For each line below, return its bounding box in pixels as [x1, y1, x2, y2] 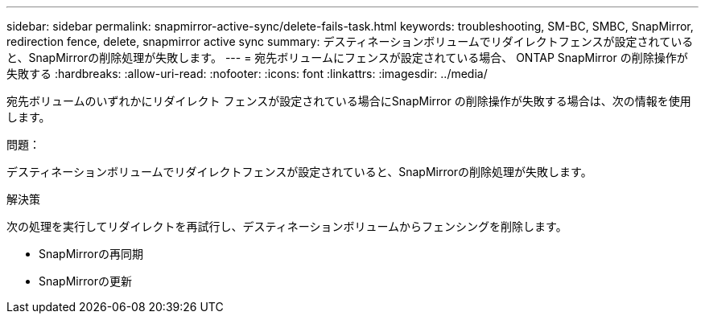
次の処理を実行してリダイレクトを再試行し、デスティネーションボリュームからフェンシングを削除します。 [6, 219, 567, 233]
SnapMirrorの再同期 [39, 247, 143, 261]
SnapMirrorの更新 [39, 274, 132, 288]
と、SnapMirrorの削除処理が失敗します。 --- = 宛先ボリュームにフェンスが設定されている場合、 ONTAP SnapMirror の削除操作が [6, 51, 688, 64]
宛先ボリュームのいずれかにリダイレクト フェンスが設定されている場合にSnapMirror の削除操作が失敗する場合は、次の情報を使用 [6, 94, 691, 108]
